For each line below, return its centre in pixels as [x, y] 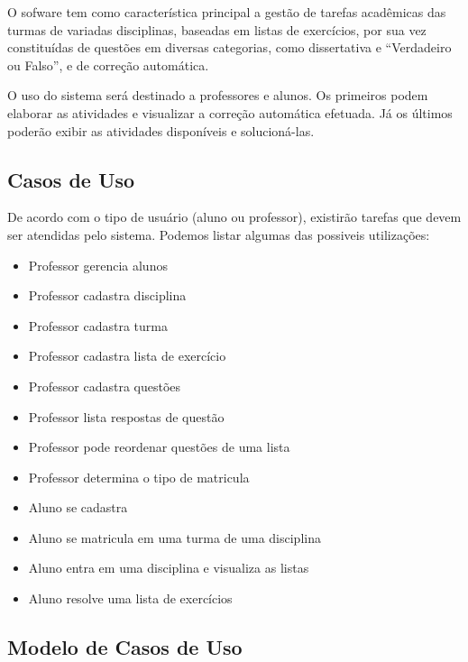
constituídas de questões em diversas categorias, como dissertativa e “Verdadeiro [229, 47]
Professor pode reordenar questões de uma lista [159, 447]
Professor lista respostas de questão [126, 416]
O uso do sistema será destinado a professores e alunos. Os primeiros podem [218, 95]
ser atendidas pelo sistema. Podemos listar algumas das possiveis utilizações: [219, 234]
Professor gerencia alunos [98, 265]
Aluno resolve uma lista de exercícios [130, 598]
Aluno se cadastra [78, 507]
